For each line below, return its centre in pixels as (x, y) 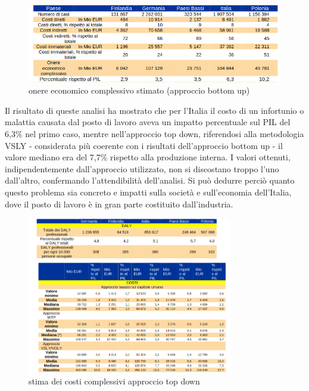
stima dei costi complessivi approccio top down (114, 381)
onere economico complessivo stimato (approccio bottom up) (139, 90)
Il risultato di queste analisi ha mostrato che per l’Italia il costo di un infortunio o (154, 110)
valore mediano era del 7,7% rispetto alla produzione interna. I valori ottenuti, (148, 157)
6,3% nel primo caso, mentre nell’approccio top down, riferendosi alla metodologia (154, 134)
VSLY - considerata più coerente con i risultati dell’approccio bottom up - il (144, 145)
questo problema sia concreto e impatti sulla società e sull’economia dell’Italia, (148, 192)
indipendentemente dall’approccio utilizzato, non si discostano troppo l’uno (142, 168)
